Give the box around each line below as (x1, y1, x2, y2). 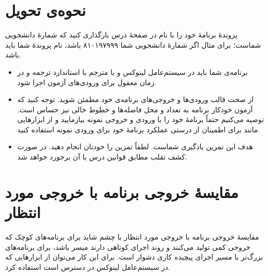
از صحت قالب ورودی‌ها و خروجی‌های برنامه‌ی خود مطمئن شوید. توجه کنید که (17, 94, 254, 105)
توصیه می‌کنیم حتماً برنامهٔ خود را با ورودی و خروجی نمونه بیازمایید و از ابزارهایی (17, 114, 264, 125)
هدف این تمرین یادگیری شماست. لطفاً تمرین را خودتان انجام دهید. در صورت (17, 141, 253, 152)
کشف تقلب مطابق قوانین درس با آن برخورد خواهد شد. (17, 151, 187, 162)
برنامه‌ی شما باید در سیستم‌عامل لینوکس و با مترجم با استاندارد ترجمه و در (17, 66, 248, 77)
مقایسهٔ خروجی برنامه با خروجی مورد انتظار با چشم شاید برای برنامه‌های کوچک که (5, 231, 259, 242)
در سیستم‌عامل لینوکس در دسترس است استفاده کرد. (5, 261, 170, 272)
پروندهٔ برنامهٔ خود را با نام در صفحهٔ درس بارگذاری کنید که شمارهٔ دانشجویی (5, 29, 238, 40)
